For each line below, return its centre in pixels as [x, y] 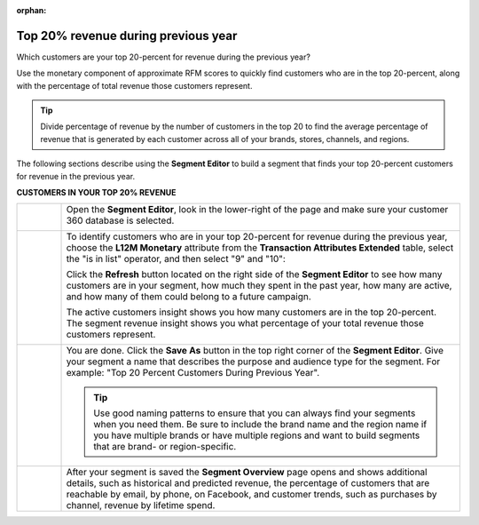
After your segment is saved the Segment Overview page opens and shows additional [247, 473]
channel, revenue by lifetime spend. [141, 505]
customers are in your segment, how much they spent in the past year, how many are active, [259, 286]
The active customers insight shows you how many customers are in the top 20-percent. [251, 313]
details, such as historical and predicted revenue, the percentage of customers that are [248, 483]
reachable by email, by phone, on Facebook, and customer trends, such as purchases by [251, 495]
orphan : [31, 10]
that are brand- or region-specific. [165, 447]
